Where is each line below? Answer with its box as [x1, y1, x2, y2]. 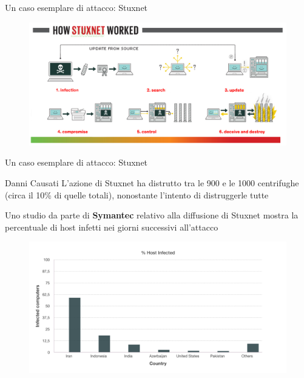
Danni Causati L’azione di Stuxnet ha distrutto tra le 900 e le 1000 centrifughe [5, 177, 299, 189]
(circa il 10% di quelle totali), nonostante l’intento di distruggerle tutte [5, 188, 269, 201]
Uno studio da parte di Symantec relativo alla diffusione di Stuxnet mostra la [5, 209, 299, 221]
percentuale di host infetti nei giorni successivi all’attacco [5, 220, 218, 233]
